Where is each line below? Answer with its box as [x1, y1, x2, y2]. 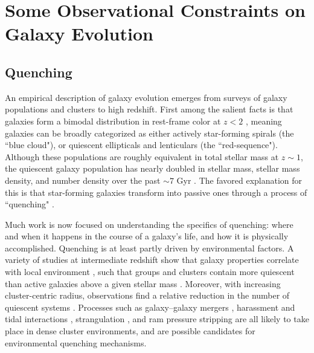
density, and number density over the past [5, 173, 161, 186]
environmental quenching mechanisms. [5, 336, 147, 349]
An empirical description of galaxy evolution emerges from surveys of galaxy [5, 91, 287, 103]
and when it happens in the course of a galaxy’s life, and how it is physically [5, 230, 289, 242]
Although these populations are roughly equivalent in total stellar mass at [5, 150, 279, 163]
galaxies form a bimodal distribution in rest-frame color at [5, 114, 221, 127]
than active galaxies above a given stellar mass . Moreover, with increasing [5, 277, 281, 290]
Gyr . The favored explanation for [176, 173, 303, 186]
